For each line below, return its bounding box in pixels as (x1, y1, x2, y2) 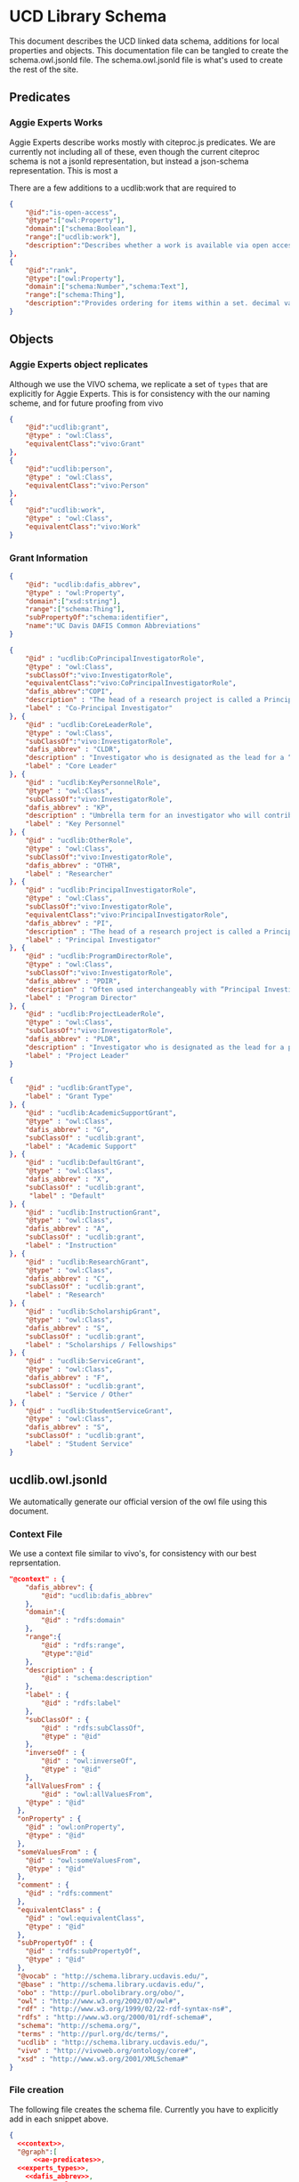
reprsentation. (9, 1557, 61, 1568)
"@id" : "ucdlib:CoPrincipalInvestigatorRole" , (25, 654, 205, 663)
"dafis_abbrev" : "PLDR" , (25, 1035, 122, 1044)
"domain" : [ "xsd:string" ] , (25, 596, 122, 606)
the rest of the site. (9, 64, 78, 75)
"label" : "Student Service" (25, 1440, 133, 1449)
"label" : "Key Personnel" (25, 820, 125, 828)
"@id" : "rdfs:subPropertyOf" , (25, 1947, 141, 1956)
